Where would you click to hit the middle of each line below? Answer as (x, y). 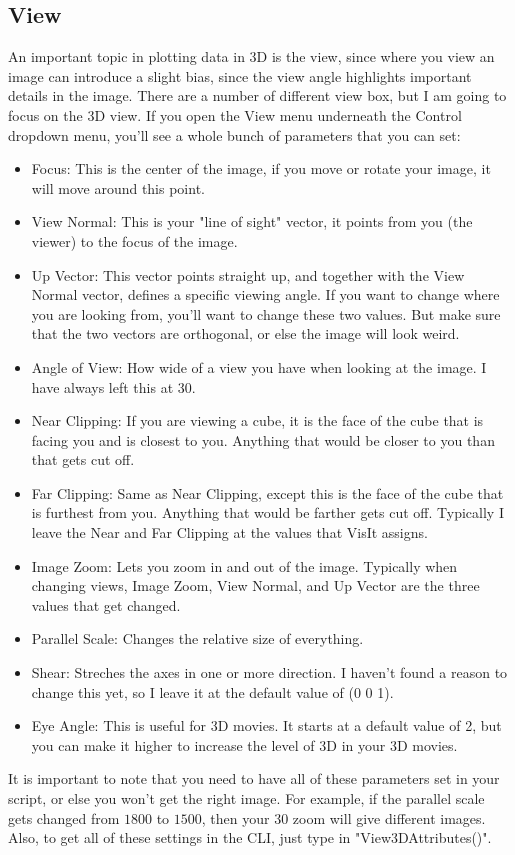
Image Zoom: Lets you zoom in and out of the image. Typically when (244, 565)
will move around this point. (118, 187)
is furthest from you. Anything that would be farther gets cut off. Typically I (267, 512)
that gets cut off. (83, 459)
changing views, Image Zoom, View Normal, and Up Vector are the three (255, 585)
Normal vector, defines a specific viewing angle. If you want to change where (265, 294)
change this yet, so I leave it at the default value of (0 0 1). (212, 691)
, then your (235, 817)
